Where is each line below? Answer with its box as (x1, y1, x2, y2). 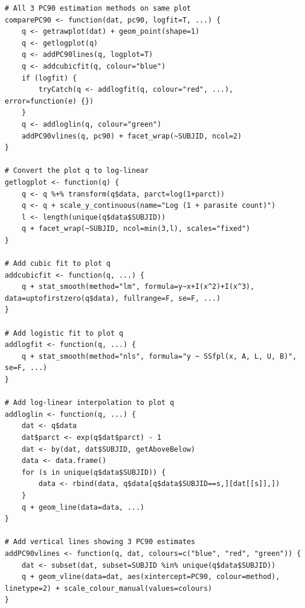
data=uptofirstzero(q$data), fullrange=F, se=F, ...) (5, 294, 221, 303)
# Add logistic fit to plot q (5, 329, 124, 337)
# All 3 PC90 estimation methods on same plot (5, 4, 191, 12)
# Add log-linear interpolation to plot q (5, 398, 174, 407)
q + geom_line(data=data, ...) (21, 503, 145, 512)
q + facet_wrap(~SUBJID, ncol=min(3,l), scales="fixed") (21, 224, 251, 233)
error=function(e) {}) (5, 96, 94, 105)
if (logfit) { (21, 73, 77, 82)
